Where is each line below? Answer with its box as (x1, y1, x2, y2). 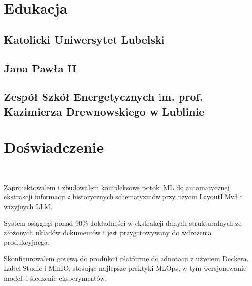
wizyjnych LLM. (4, 201, 53, 212)
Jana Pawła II (4, 60, 77, 75)
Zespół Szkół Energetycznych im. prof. (4, 89, 203, 104)
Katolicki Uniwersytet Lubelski (4, 31, 165, 47)
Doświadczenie (4, 137, 104, 157)
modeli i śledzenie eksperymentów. (4, 272, 107, 283)
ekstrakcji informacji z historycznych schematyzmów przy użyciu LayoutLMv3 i (4, 191, 242, 202)
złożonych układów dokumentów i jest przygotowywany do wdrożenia (4, 227, 212, 238)
